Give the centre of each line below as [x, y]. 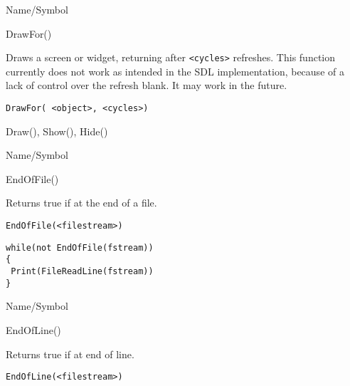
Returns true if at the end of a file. [81, 203]
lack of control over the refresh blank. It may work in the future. [147, 85]
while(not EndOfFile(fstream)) [80, 247]
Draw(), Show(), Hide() [57, 131]
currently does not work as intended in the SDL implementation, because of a [175, 71]
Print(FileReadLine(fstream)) [82, 272]
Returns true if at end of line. [70, 354]
